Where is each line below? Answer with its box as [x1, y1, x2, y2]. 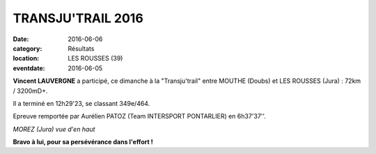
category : [13, 44, 42, 52]
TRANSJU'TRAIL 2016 [13, 10, 144, 26]
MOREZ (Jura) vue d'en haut [13, 125, 95, 133]
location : [13, 54, 40, 63]
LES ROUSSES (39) [68, 54, 123, 63]
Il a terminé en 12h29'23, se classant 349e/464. [13, 99, 150, 107]
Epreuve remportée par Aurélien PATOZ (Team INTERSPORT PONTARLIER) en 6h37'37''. [13, 112, 266, 121]
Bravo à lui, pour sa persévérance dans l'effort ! [13, 138, 153, 146]
